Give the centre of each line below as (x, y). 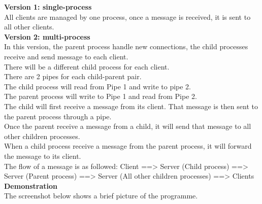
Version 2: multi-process (47, 36)
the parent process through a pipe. (58, 116)
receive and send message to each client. (66, 56)
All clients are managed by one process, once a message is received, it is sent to (127, 16)
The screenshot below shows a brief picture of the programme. (101, 196)
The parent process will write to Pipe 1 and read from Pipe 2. (101, 96)
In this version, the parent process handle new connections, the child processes (126, 46)
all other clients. (29, 27)
